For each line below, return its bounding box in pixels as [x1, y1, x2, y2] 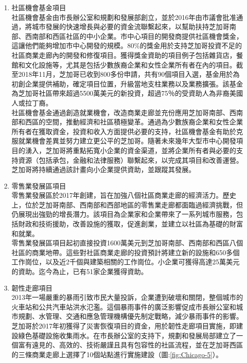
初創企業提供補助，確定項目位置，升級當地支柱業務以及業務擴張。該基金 [11, 78, 243, 88]
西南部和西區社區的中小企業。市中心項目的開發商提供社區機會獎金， [25, 31, 243, 41]
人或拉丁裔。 [11, 97, 53, 107]
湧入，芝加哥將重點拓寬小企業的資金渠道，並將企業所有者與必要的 [25, 145, 236, 155]
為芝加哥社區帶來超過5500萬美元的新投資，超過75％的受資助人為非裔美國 [11, 88, 243, 98]
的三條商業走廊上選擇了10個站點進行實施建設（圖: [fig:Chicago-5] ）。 [11, 349, 223, 359]
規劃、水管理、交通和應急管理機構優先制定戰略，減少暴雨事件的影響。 [18, 311, 243, 321]
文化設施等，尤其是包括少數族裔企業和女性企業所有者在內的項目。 [25, 59, 236, 69]
